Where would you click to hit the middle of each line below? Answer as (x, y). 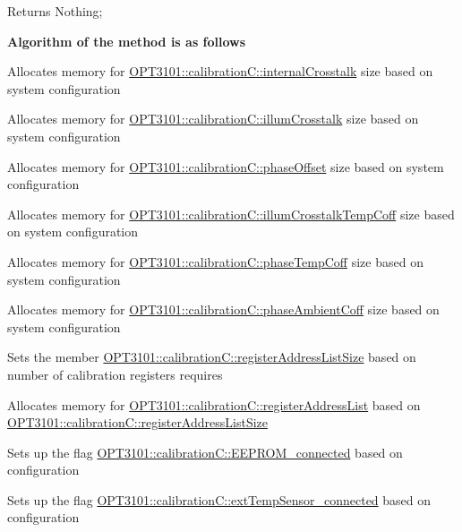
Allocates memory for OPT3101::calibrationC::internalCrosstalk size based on (220, 71)
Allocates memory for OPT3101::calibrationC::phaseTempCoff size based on (215, 261)
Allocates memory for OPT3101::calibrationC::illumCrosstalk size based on (213, 119)
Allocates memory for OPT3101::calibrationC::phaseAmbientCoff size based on (223, 309)
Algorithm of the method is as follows (127, 41)
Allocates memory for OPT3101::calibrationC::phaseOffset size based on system (226, 166)
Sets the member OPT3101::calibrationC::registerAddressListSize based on (212, 357)
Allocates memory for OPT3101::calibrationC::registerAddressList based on (214, 404)
